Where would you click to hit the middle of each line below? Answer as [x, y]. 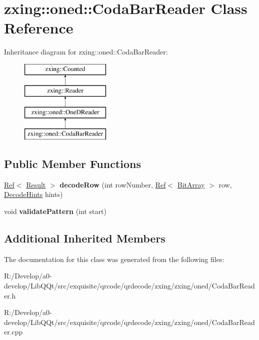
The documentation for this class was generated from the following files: [114, 259]
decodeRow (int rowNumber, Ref [113, 184]
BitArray [191, 184]
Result [36, 184]
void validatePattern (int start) [55, 211]
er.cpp [13, 332]
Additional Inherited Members [85, 238]
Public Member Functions [72, 164]
